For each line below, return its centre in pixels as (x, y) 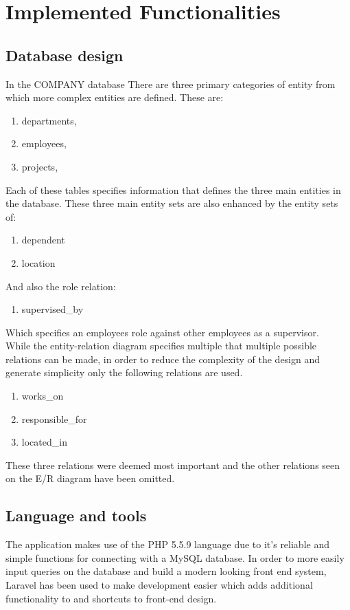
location (38, 262)
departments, (49, 120)
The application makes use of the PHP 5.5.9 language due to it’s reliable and (167, 544)
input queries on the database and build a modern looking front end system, (166, 571)
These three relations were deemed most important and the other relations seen (173, 465)
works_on (43, 396)
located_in (44, 442)
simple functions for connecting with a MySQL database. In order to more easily (175, 557)
